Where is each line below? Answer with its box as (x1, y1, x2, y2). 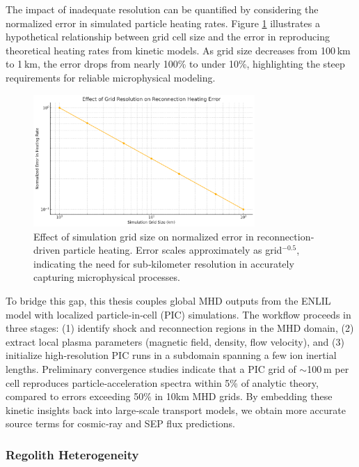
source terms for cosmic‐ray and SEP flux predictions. (6, 416, 235, 431)
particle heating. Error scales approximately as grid (63, 243, 282, 257)
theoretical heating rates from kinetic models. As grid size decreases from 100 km (6, 43, 351, 57)
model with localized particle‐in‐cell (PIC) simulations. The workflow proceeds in (6, 307, 351, 321)
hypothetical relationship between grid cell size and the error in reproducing (6, 29, 330, 44)
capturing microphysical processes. (33, 270, 180, 284)
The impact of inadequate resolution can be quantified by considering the (6, 2, 319, 16)
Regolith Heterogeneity (6, 445, 139, 463)
